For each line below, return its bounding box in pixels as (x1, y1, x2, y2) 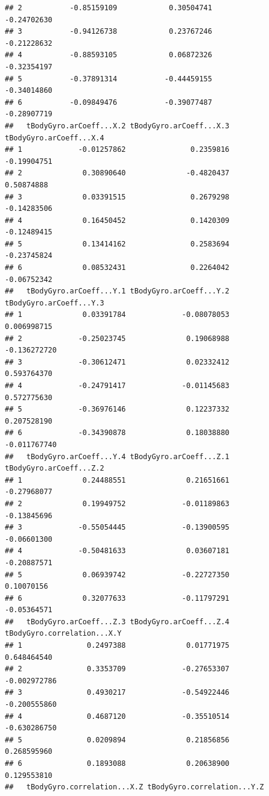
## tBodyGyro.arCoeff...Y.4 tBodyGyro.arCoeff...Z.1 (5, 452, 230, 461)
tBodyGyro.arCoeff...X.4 (5, 133, 104, 142)
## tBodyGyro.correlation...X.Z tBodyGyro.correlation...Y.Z (5, 783, 264, 792)
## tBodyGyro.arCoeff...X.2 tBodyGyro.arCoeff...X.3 (5, 121, 230, 130)
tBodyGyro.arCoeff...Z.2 (5, 464, 104, 473)
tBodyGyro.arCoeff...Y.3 (5, 298, 104, 307)
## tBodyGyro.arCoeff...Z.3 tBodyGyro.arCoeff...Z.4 (5, 617, 230, 626)
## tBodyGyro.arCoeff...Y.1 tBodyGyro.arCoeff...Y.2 (5, 287, 230, 296)
